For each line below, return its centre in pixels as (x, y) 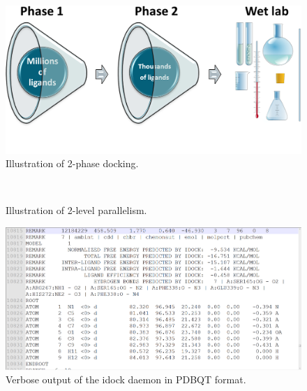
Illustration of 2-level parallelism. (76, 210)
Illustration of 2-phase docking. (72, 163)
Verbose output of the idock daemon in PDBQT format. (126, 379)
